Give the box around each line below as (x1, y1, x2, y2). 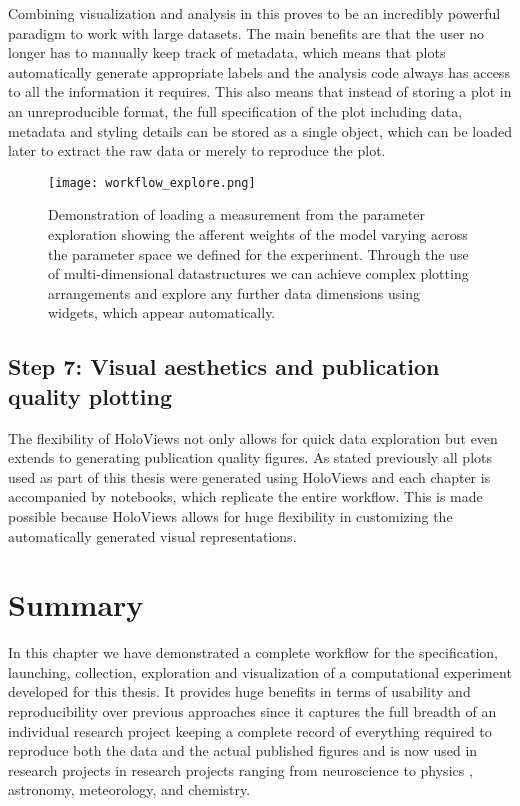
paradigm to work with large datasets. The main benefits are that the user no (8, 22, 485, 43)
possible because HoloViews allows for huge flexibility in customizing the (8, 505, 453, 526)
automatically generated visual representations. (8, 525, 297, 546)
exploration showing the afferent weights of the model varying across (48, 224, 468, 244)
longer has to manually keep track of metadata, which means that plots (8, 42, 446, 63)
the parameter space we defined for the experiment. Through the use (48, 243, 469, 264)
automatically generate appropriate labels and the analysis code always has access (8, 61, 510, 82)
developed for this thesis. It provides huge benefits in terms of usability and (8, 681, 471, 702)
